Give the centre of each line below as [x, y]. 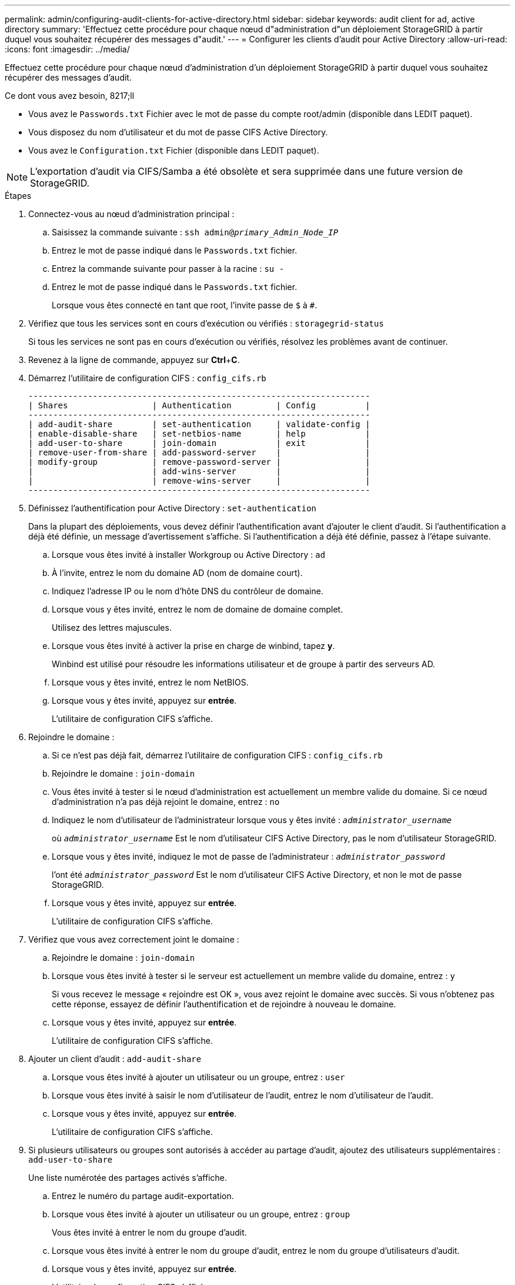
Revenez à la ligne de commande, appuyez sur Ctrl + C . [134, 360]
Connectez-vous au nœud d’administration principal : [131, 214]
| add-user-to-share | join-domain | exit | [199, 443]
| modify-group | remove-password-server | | [199, 462]
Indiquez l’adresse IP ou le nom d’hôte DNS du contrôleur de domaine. [188, 591]
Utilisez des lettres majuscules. [112, 627]
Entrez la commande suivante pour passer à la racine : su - [168, 269]
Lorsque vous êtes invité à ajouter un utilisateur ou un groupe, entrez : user [198, 1077]
